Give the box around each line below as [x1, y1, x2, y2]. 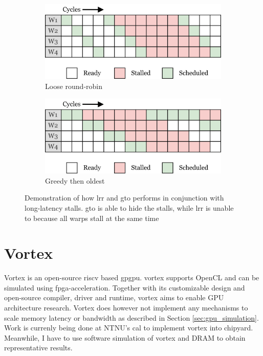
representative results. [4, 342, 73, 353]
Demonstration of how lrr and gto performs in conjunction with [25, 192, 224, 203]
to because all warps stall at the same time [25, 212, 159, 223]
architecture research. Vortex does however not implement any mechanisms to [4, 302, 248, 313]
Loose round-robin [45, 81, 102, 92]
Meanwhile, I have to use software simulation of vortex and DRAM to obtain [4, 332, 246, 343]
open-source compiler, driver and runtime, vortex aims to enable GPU [4, 292, 224, 303]
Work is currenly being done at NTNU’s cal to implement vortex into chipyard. [4, 322, 253, 333]
